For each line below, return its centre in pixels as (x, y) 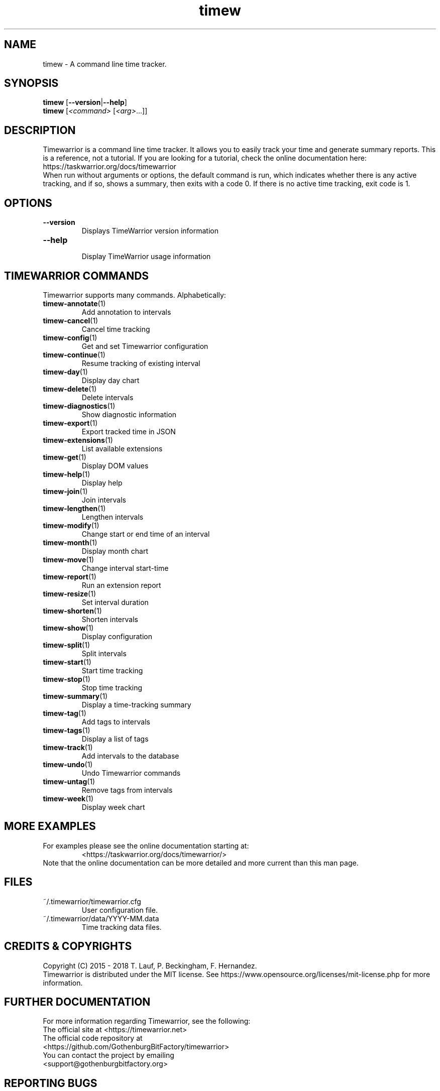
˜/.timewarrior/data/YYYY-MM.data (101, 918)
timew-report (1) (70, 576)
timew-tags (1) (67, 730)
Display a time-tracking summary (136, 704)
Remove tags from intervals (127, 790)
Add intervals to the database (130, 756)
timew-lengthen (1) (74, 508)
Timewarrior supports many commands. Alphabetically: (134, 295)
